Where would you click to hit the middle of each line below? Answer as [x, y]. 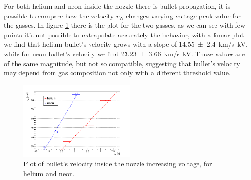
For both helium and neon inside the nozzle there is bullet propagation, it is [117, 6]
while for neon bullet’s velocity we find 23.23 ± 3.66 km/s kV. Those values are [125, 53]
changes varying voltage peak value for [183, 15]
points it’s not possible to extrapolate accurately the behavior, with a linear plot [124, 34]
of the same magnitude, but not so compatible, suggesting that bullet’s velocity [122, 63]
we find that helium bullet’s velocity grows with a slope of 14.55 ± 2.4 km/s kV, [126, 44]
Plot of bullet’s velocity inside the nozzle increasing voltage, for [118, 164]
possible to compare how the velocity [59, 15]
